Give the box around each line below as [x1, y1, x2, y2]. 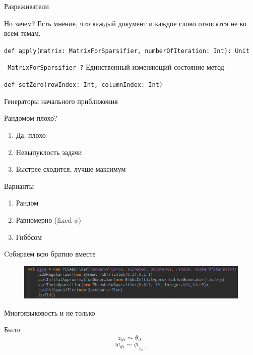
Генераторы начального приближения [4, 95, 118, 106]
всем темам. [4, 28, 41, 38]
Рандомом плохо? [4, 113, 57, 123]
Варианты [4, 180, 34, 191]
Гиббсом [16, 231, 42, 242]
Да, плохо [16, 129, 46, 140]
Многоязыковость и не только [4, 307, 95, 318]
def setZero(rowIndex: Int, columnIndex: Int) [4, 81, 163, 89]
